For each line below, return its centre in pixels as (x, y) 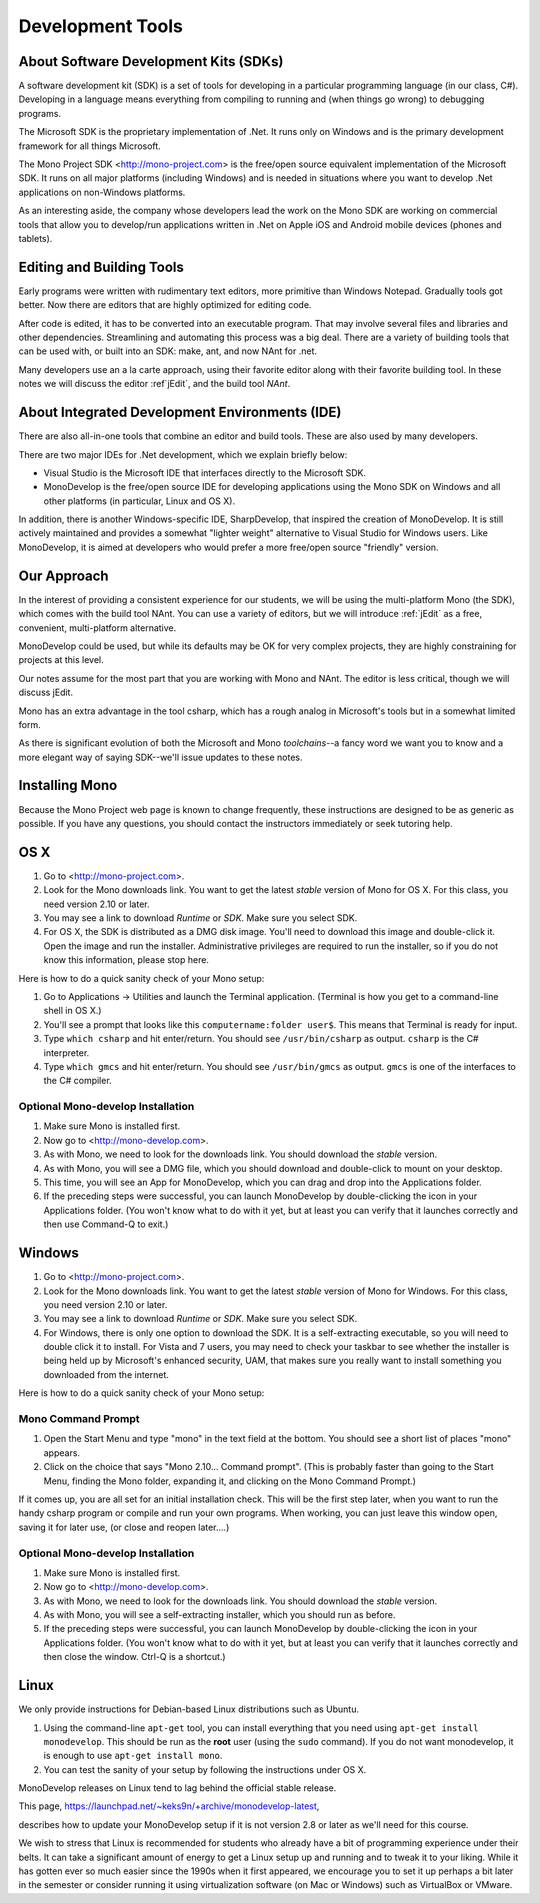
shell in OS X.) (72, 1011)
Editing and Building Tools (101, 266)
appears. (61, 1452)
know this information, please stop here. (126, 960)
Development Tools (101, 26)
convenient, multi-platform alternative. (97, 627)
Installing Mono (68, 785)
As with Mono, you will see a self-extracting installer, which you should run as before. (219, 1615)
